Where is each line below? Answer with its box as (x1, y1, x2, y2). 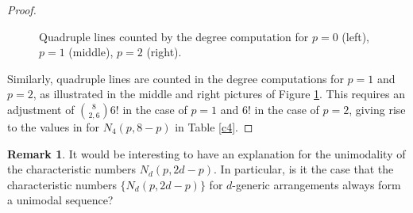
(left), (342, 28, 369, 44)
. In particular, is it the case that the (214, 161, 394, 177)
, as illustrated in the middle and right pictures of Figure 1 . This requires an (33, 86, 406, 102)
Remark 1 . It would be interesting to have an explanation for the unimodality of (7, 145, 406, 162)
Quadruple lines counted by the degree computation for (39, 28, 309, 44)
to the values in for (7, 118, 100, 135)
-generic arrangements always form (232, 176, 401, 192)
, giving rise (349, 101, 406, 117)
